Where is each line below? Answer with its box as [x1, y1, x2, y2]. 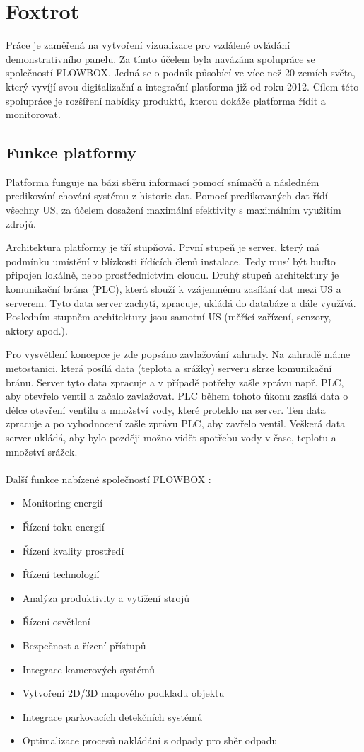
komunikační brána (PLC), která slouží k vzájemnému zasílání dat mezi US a [6, 282, 341, 296]
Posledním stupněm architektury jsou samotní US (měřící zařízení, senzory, [6, 309, 331, 324]
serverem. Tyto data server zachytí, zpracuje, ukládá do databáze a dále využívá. [6, 295, 356, 310]
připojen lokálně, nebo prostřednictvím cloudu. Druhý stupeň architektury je [6, 267, 339, 282]
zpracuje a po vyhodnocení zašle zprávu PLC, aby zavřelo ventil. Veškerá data [6, 416, 346, 431]
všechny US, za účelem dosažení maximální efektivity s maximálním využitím [6, 202, 341, 217]
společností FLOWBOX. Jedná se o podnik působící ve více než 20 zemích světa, [6, 65, 356, 80]
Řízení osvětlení [22, 614, 90, 629]
